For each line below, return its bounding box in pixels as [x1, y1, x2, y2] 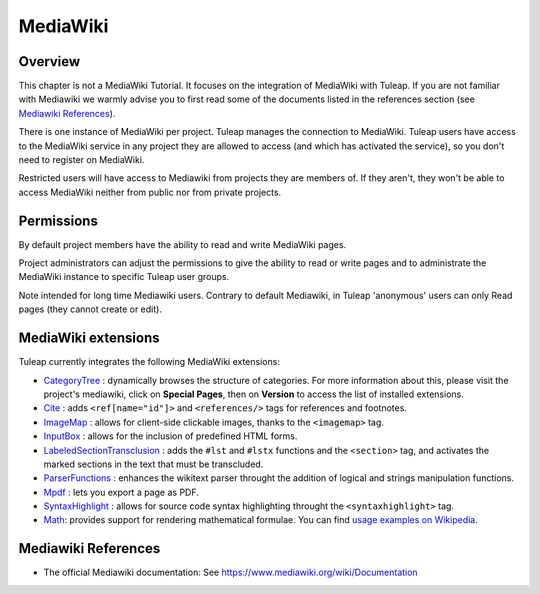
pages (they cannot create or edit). [18, 303, 162, 315]
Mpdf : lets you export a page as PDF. [43, 486, 199, 498]
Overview [18, 53, 81, 70]
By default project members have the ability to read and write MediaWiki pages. [18, 238, 347, 250]
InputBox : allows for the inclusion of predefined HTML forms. [43, 430, 298, 442]
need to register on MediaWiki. [18, 154, 145, 166]
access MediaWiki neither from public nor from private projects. [18, 186, 282, 198]
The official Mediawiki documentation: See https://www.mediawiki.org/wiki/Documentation [43, 566, 419, 579]
